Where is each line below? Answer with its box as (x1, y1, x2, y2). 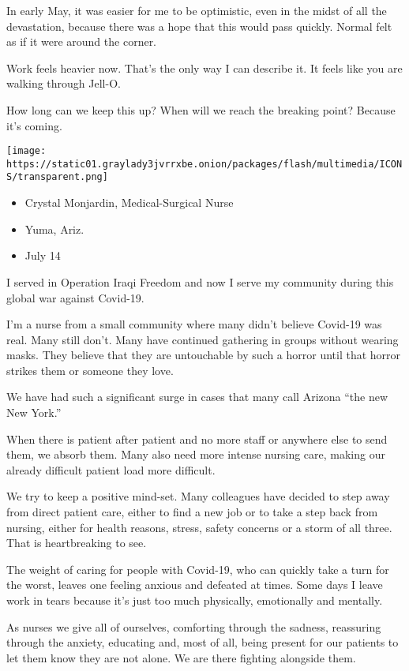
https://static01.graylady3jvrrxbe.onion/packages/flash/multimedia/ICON (6, 158, 403, 170)
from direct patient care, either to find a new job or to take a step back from (6, 504, 378, 520)
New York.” (6, 404, 62, 421)
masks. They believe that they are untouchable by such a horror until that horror (6, 347, 401, 363)
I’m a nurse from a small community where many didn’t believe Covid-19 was (6, 316, 382, 332)
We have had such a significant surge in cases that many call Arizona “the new (6, 388, 388, 405)
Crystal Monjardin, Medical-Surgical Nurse (24, 194, 234, 211)
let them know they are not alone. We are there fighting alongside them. (6, 649, 356, 665)
